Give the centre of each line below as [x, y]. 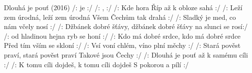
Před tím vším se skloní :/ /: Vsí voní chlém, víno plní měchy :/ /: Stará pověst [122, 45]
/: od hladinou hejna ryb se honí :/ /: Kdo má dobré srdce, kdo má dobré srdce [122, 36]
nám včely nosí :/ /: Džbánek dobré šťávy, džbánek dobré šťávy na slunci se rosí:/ [126, 26]
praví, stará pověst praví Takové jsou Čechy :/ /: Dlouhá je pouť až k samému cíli [126, 54]
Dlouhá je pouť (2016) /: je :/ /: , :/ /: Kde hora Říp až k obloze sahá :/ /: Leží [123, 7]
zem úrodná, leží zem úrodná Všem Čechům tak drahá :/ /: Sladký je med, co [120, 17]
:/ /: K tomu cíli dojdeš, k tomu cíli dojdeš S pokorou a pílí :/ [96, 64]
